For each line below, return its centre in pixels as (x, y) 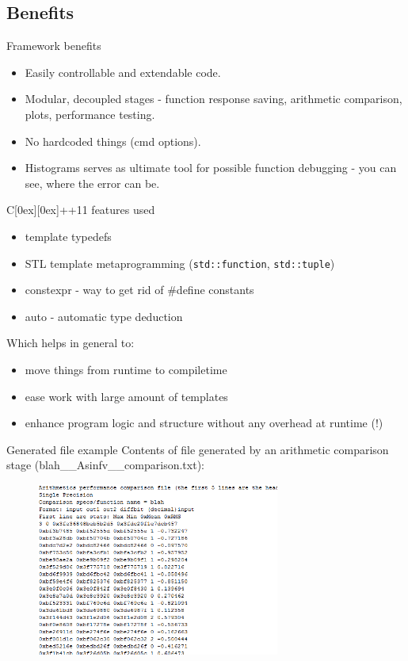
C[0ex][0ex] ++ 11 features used (81, 210)
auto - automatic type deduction (104, 316)
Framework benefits (54, 46)
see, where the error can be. (92, 183)
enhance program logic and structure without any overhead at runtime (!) (204, 423)
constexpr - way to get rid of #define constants (139, 290)
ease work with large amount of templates (126, 396)
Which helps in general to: (71, 343)
